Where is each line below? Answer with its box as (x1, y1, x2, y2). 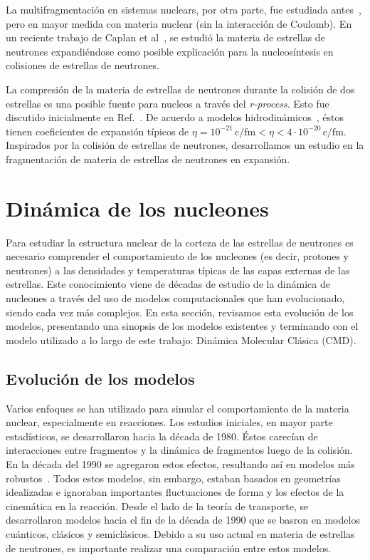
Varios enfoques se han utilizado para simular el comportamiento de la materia (6, 400, 349, 415)
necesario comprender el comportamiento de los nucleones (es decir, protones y (6, 249, 349, 264)
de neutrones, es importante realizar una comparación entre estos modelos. (6, 540, 332, 555)
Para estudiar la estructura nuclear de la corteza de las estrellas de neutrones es (6, 234, 354, 249)
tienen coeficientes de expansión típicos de (6, 123, 189, 138)
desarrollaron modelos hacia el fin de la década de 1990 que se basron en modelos (6, 512, 360, 527)
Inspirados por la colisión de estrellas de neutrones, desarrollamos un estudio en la (6, 138, 364, 152)
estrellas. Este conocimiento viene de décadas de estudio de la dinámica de (6, 276, 330, 291)
